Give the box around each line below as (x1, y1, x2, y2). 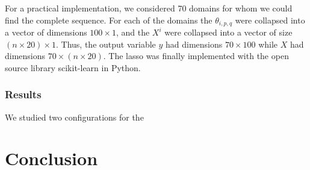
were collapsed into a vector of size (164, 26, 293, 39)
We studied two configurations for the (5, 110, 144, 123)
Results (5, 87, 42, 102)
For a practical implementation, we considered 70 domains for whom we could (5, 2, 293, 14)
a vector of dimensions (5, 26, 87, 39)
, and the (116, 26, 150, 39)
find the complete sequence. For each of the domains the (5, 13, 212, 26)
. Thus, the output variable (56, 37, 156, 50)
